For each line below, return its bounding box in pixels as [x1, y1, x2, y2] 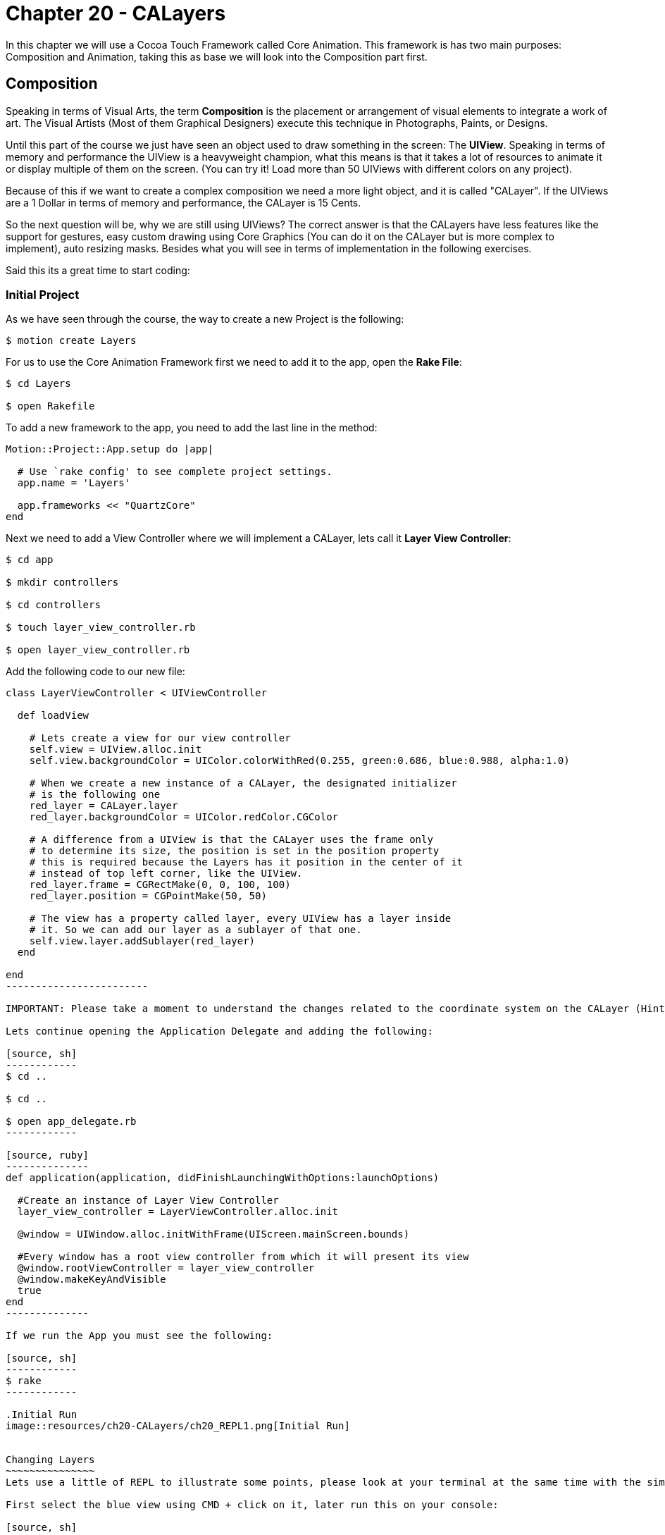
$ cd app [6, 554, 54, 566]
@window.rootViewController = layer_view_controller [17, 1262, 315, 1274]
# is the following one [29, 789, 161, 801]
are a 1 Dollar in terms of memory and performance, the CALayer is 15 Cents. [6, 196, 361, 209]
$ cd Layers [6, 378, 71, 390]
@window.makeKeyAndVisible [17, 1274, 166, 1286]
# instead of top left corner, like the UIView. [29, 868, 303, 880]
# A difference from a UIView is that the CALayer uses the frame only [29, 834, 433, 846]
